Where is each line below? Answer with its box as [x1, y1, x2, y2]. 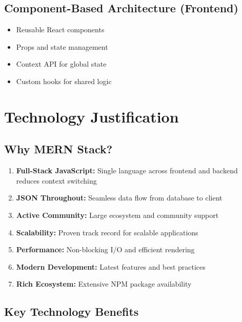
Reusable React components [16, 24, 105, 35]
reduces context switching [16, 175, 97, 186]
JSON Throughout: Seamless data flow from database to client [16, 192, 223, 203]
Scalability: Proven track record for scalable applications [16, 227, 198, 237]
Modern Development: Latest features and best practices [16, 261, 206, 272]
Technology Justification [4, 106, 179, 127]
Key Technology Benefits [4, 304, 139, 319]
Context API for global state [16, 58, 107, 69]
